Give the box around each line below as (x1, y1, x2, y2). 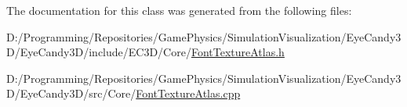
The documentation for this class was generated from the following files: (6, 2, 352, 18)
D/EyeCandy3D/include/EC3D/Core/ (6, 44, 191, 60)
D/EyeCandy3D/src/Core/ (6, 85, 136, 102)
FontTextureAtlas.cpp (136, 85, 241, 102)
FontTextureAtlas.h (191, 44, 285, 60)
